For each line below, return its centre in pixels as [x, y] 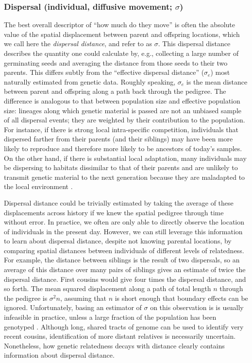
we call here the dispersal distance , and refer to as [78, 43]
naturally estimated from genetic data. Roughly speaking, [90, 81]
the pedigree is [26, 298]
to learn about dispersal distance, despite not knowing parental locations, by [118, 241]
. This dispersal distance [194, 43]
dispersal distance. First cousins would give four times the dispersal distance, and [125, 279]
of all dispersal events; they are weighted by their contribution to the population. [125, 120]
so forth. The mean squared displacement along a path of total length [108, 288]
